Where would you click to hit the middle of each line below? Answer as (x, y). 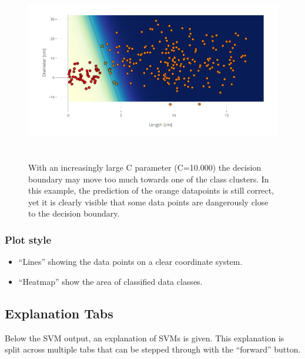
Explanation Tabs (59, 313)
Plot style (28, 239)
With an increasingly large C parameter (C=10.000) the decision (145, 167)
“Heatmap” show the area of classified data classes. (110, 281)
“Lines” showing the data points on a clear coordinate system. (130, 262)
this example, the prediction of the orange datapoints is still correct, (151, 190)
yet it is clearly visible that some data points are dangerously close (148, 202)
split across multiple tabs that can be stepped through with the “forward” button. (153, 349)
